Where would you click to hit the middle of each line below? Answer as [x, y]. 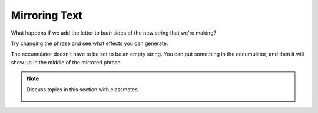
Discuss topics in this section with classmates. [83, 89]
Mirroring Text [47, 15]
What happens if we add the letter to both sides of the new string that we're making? [114, 33]
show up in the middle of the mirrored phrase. [67, 62]
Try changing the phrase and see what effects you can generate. [90, 43]
